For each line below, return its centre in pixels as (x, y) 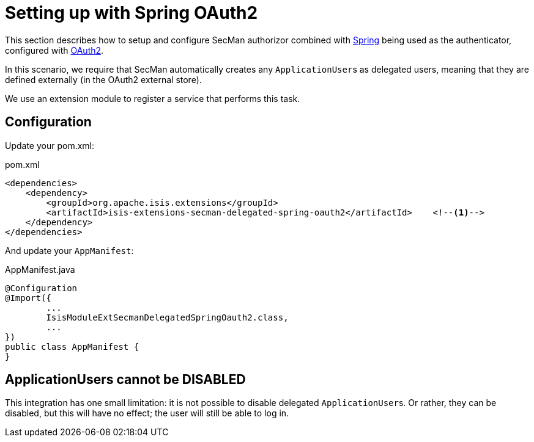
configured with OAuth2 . (54, 50)
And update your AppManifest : (69, 250)
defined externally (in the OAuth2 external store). (103, 79)
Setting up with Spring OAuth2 (132, 13)
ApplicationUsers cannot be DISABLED (125, 380)
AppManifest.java (40, 269)
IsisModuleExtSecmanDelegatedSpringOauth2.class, (167, 317)
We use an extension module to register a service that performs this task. (153, 98)
